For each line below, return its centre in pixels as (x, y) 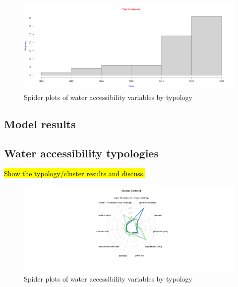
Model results (40, 123)
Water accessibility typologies (81, 153)
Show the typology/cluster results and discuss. (75, 173)
